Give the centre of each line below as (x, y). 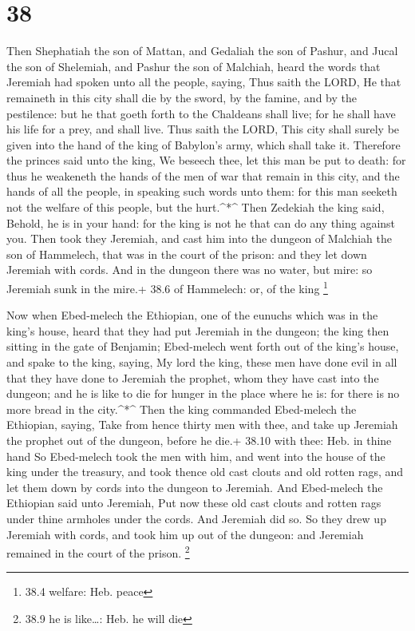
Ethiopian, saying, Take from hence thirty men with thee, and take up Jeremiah (202, 425)
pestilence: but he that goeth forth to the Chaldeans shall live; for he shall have (201, 113)
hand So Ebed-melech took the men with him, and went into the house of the (196, 456)
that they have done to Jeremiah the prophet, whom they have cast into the (193, 377)
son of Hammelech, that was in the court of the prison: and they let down (187, 254)
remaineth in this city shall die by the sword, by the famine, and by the (182, 97)
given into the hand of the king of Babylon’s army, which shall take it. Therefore (204, 144)
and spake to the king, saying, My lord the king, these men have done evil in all (202, 362)
